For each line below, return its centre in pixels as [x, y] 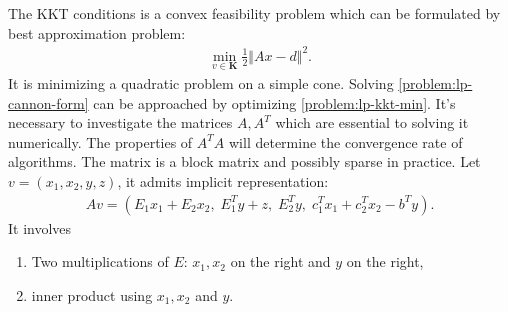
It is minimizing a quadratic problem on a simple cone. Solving [201, 82]
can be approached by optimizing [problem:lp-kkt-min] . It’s [274, 102]
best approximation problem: [97, 32]
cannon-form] [48, 102]
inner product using [92, 294]
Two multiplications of [100, 261]
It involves [40, 227]
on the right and [280, 261]
